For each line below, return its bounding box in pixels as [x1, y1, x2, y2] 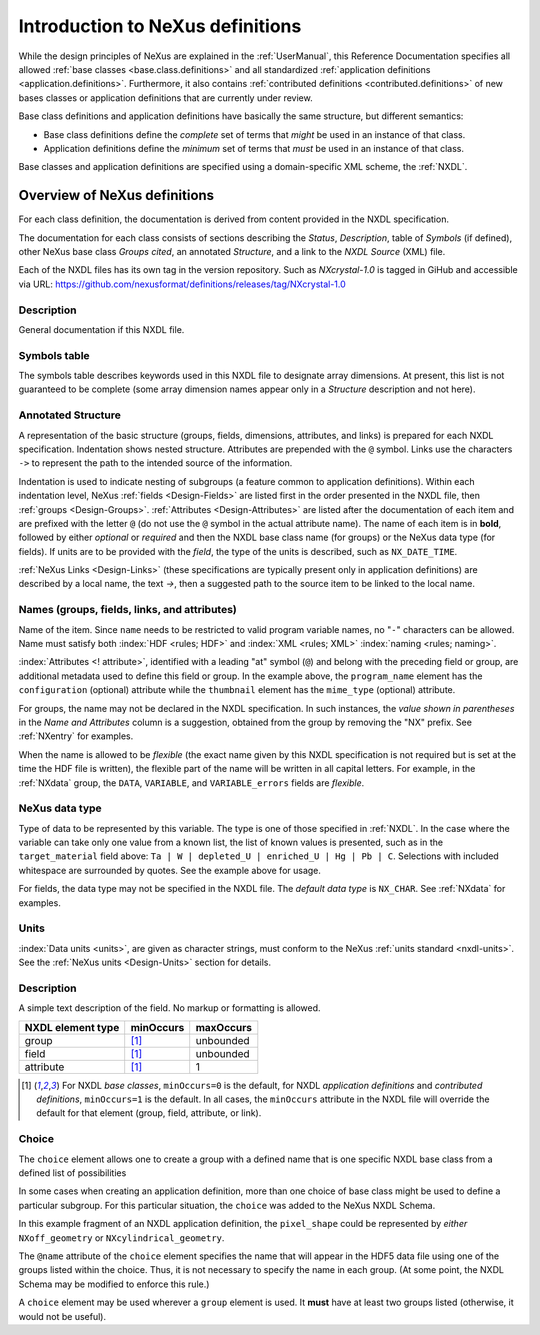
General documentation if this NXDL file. [18, 323, 185, 335]
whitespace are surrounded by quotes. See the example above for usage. [18, 864, 322, 876]
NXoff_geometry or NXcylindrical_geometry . [18, 1231, 225, 1244]
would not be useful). [18, 1310, 107, 1322]
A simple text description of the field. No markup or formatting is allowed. [18, 1002, 321, 1014]
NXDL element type [24, 1020, 120, 1034]
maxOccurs [195, 1020, 252, 1034]
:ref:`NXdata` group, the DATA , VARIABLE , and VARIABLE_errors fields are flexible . [18, 776, 365, 789]
